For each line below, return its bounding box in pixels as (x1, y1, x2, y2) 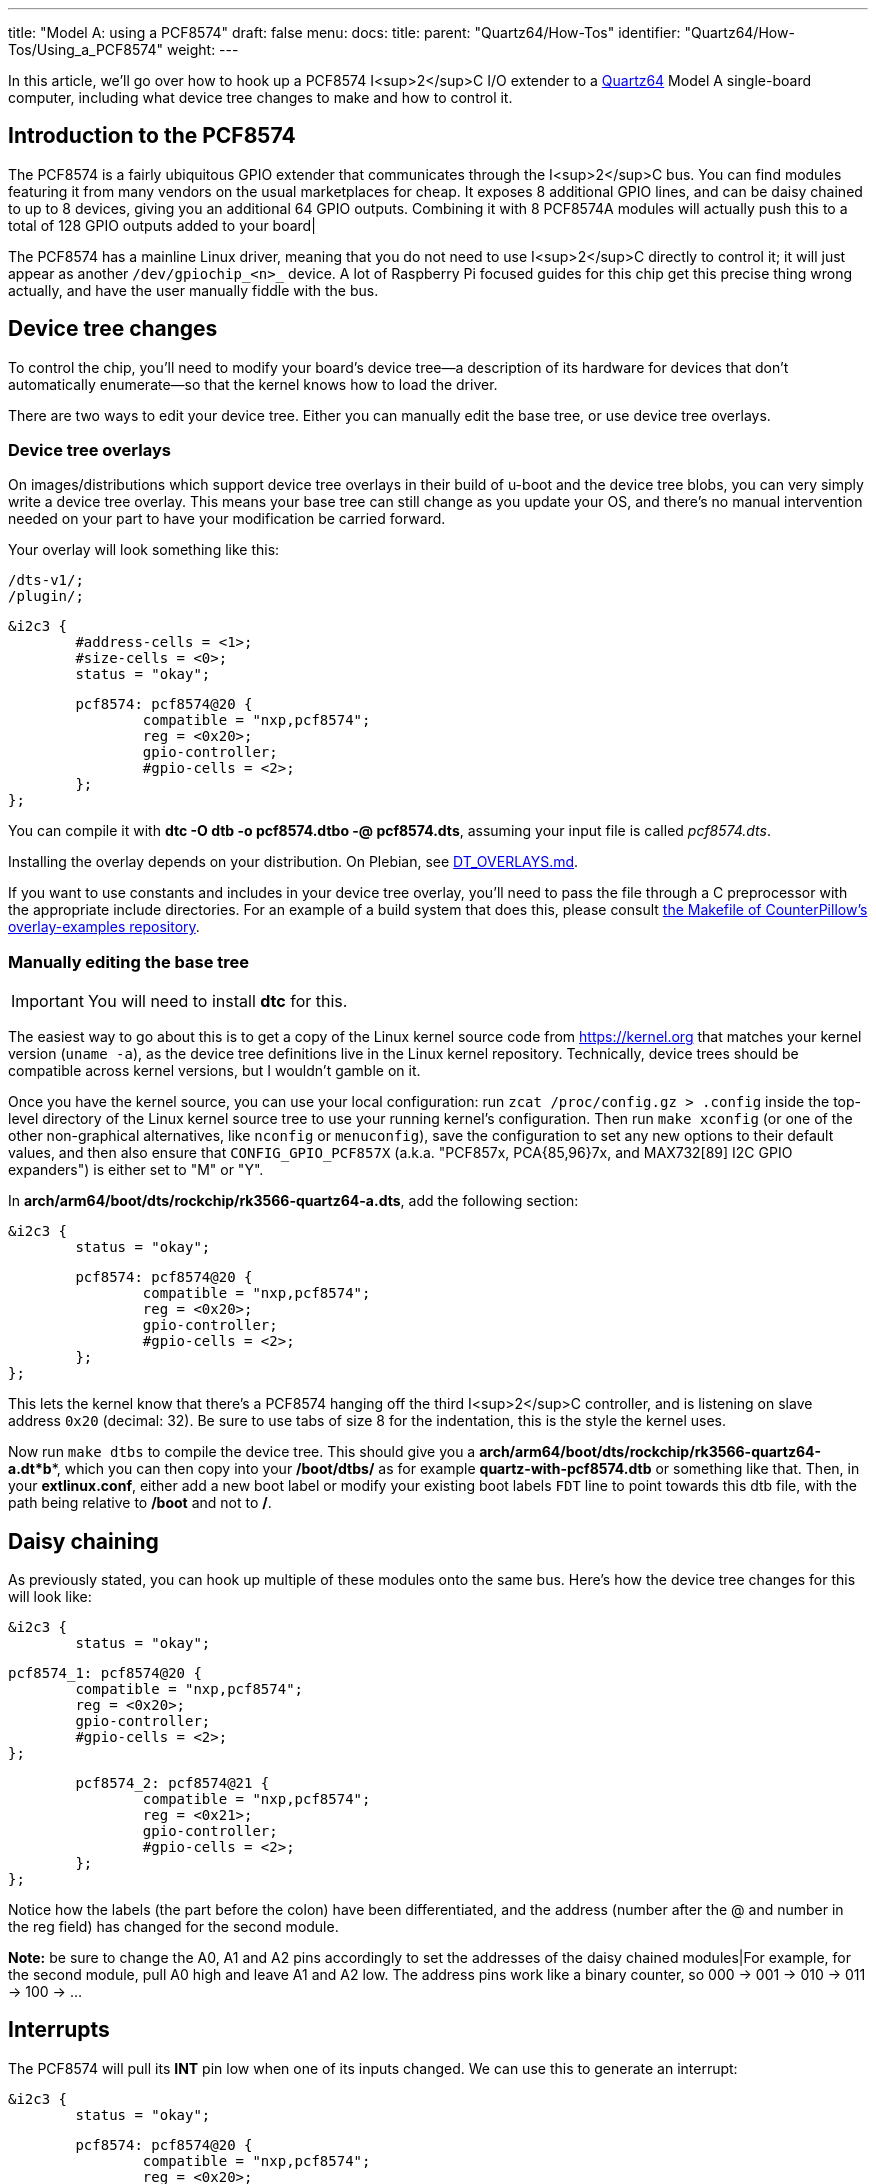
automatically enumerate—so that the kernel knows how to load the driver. (8, 375, 498, 393)
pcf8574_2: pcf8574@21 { (75, 1775, 270, 1792)
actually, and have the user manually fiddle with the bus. (8, 281, 379, 299)
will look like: (8, 1588, 92, 1606)
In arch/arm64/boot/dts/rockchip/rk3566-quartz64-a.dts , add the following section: (8, 1192, 579, 1210)
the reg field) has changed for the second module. (8, 1918, 339, 1936)
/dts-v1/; (8, 572, 84, 589)
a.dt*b (8, 1460, 52, 1478)
